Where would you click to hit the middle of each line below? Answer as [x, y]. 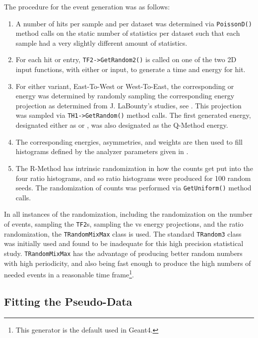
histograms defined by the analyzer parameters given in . [102, 151]
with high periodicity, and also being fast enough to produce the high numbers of [128, 263]
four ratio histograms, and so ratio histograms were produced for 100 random [133, 178]
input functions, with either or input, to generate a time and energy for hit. [130, 69]
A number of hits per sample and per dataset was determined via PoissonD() [134, 23]
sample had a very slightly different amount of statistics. [101, 42]
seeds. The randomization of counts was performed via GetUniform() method [133, 188]
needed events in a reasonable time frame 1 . [69, 274]
